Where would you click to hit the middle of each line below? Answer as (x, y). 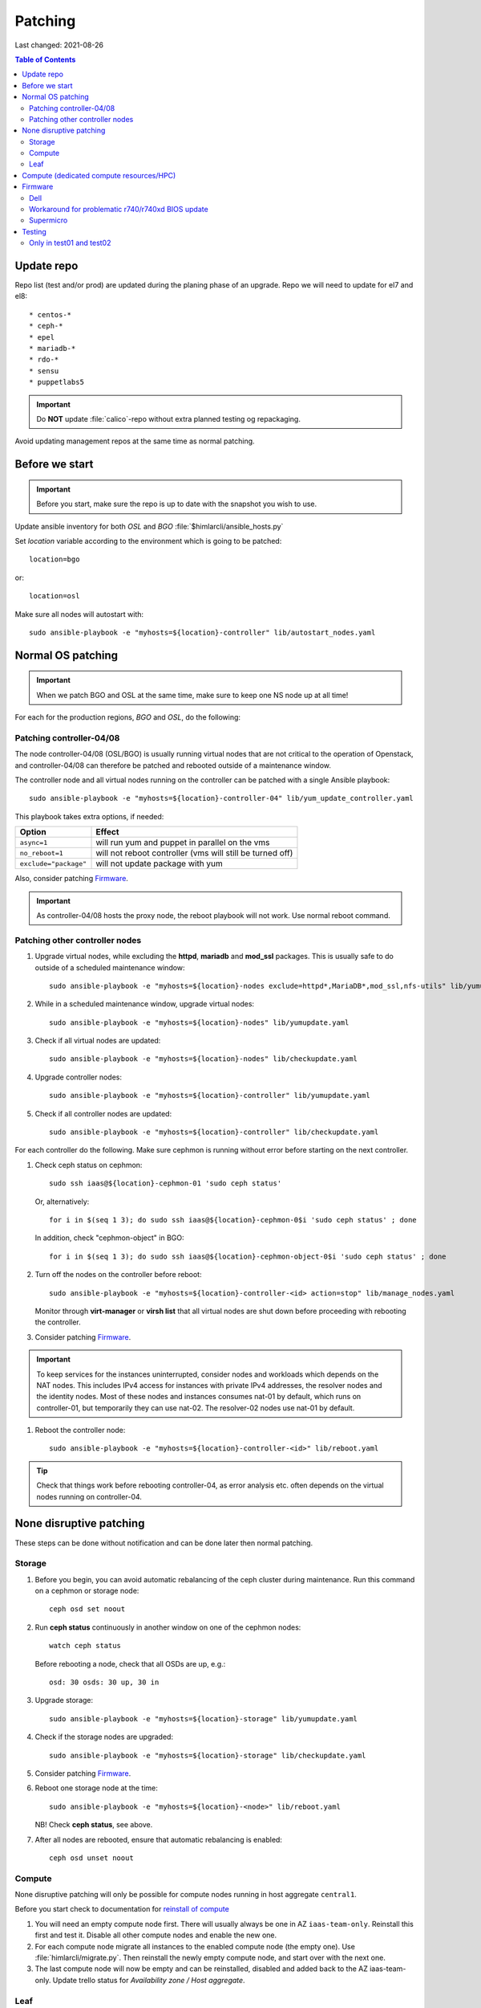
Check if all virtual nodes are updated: (98, 1041)
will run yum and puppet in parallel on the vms (183, 843)
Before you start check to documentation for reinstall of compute (122, 1909)
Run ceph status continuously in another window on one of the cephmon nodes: (168, 1627)
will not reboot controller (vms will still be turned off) (194, 853)
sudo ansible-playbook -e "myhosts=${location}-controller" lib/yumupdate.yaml (210, 1096)
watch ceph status (85, 1646)
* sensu (44, 371)
